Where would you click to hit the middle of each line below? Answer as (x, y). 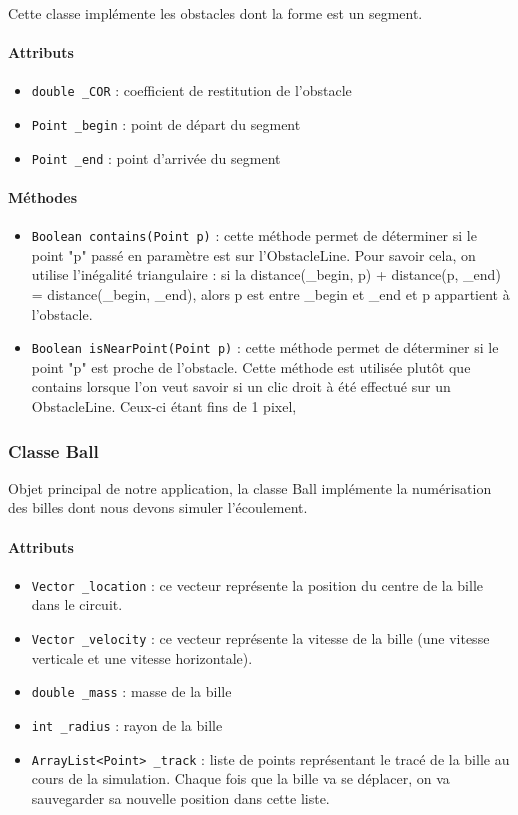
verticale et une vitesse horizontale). (142, 657)
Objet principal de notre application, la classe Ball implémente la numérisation (250, 487)
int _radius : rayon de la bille (127, 724)
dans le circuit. (77, 604)
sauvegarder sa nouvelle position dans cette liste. (180, 797)
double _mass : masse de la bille (131, 691)
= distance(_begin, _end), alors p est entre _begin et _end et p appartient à (270, 294)
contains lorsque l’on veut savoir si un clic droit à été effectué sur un (241, 386)
